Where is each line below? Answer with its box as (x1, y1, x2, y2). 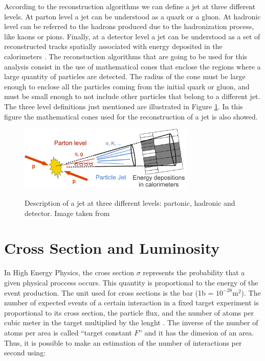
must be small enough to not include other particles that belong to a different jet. (4, 91, 260, 102)
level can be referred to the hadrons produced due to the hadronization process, (4, 21, 254, 32)
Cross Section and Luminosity (4, 237, 220, 258)
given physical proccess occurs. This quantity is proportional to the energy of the (4, 277, 258, 287)
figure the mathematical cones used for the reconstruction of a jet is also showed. (4, 111, 258, 122)
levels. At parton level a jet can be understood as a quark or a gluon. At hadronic (4, 11, 261, 21)
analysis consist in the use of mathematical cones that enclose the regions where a (4, 61, 261, 71)
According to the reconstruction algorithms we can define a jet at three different (4, 1, 256, 11)
